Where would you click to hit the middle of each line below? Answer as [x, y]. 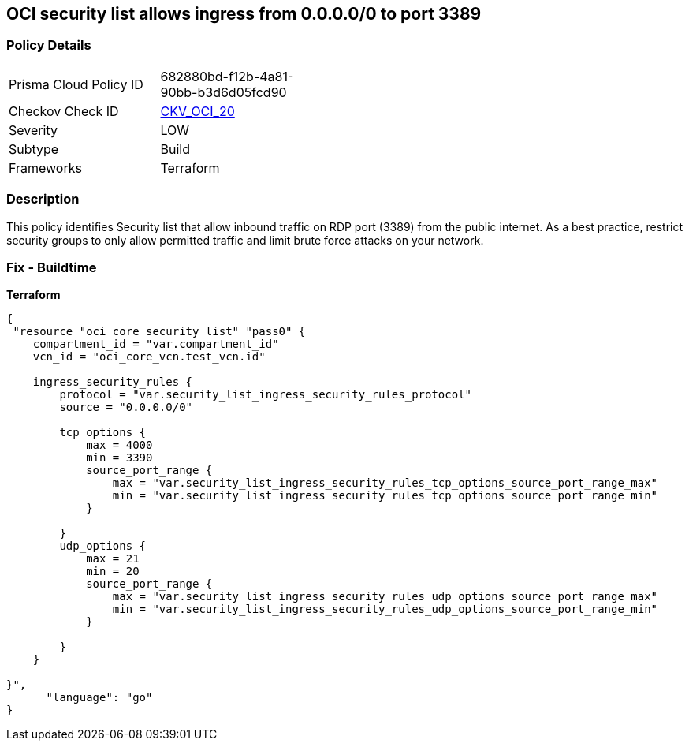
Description [43, 199]
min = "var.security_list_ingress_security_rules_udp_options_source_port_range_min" [385, 609]
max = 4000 [119, 445]
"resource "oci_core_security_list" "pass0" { [159, 332]
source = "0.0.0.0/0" [126, 407]
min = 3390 [119, 458]
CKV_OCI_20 [197, 111]
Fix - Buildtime [52, 267]
